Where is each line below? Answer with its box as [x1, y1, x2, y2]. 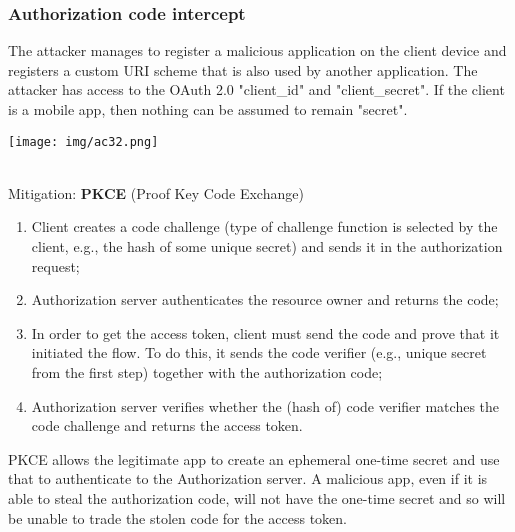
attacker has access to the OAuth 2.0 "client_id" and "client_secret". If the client [8, 79, 505, 100]
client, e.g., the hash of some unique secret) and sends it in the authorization [31, 236, 503, 257]
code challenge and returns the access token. [31, 415, 303, 436]
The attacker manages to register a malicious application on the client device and [8, 40, 507, 61]
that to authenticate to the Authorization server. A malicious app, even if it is [8, 468, 488, 489]
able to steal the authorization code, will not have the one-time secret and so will [8, 487, 506, 508]
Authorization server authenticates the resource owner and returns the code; [31, 289, 499, 310]
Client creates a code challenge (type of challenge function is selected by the [31, 216, 498, 237]
